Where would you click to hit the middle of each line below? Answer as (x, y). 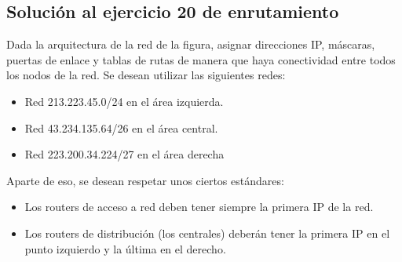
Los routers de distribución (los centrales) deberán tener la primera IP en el (207, 233)
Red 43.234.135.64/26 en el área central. (121, 127)
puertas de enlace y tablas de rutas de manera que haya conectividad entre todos (201, 59)
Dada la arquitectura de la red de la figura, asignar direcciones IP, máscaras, (191, 44)
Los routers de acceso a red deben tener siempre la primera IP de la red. (199, 207)
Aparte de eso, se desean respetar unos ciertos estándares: (145, 180)
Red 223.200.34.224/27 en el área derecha (124, 154)
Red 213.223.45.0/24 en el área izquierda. (124, 101)
